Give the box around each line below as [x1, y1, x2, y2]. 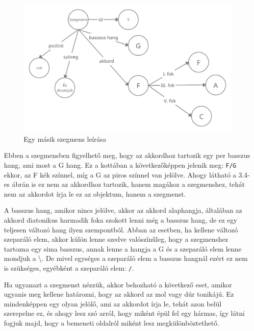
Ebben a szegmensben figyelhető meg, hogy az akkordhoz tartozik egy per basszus [4, 150, 250, 160]
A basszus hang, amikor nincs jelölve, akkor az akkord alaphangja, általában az [4, 205, 242, 215]
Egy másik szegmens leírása [24, 133, 106, 144]
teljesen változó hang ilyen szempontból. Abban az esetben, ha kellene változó [4, 224, 238, 234]
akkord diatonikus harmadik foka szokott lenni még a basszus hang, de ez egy [4, 215, 237, 225]
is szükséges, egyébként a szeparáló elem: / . [4, 263, 134, 273]
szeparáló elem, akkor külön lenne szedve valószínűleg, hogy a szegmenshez [4, 234, 229, 244]
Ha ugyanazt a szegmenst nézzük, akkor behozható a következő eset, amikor [4, 279, 232, 289]
